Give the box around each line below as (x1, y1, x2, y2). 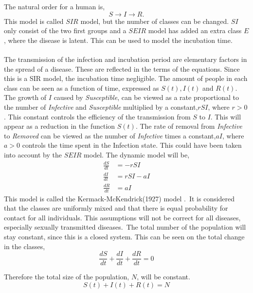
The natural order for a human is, (4, 1, 105, 11)
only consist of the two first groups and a (4, 25, 126, 36)
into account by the (4, 149, 62, 159)
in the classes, (4, 241, 45, 251)
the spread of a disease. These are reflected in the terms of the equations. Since (4, 63, 240, 74)
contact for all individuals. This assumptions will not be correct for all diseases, (4, 212, 241, 222)
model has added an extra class (148, 25, 242, 36)
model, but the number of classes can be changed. (80, 16, 229, 26)
